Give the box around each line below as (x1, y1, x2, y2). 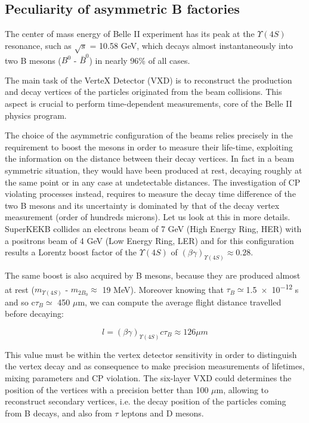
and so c (5, 295, 35, 308)
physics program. (5, 109, 67, 121)
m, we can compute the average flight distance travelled (78, 295, 282, 308)
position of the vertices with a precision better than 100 (5, 383, 209, 396)
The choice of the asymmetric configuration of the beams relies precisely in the (5, 129, 293, 141)
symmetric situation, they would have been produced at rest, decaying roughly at (5, 164, 302, 177)
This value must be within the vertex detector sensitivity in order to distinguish (5, 348, 297, 360)
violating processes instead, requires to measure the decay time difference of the (5, 187, 296, 200)
